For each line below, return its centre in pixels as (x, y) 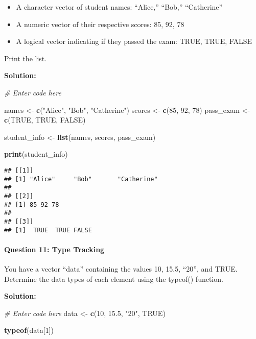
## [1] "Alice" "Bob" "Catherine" (81, 179)
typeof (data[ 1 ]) (29, 330)
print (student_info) (36, 154)
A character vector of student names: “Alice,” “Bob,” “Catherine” (119, 7)
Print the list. (26, 58)
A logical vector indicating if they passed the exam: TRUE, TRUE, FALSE (134, 41)
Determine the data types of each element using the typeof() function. (114, 279)
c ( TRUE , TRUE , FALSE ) (45, 120)
